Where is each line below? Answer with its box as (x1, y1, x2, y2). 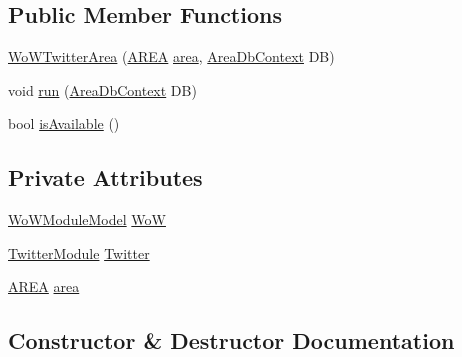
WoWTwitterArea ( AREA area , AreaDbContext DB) (8, 46, 335, 67)
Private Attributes (8, 162, 203, 193)
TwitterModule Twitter (8, 242, 150, 263)
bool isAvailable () (8, 113, 120, 134)
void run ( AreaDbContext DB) (8, 79, 197, 100)
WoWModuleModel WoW (8, 209, 166, 230)
